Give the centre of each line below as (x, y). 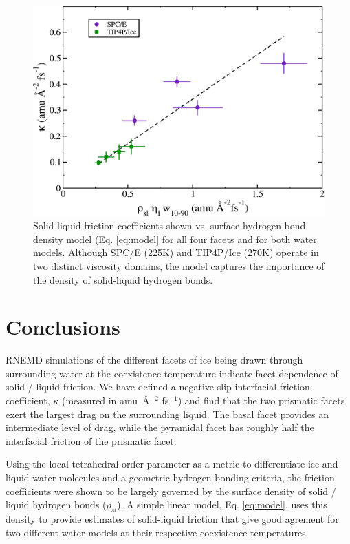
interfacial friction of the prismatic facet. (91, 440)
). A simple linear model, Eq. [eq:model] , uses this (222, 504)
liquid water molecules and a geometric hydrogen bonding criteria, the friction (170, 478)
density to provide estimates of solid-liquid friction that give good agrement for (172, 519)
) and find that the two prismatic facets (261, 400)
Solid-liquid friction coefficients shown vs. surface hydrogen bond (169, 226)
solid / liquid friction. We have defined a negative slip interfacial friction (158, 387)
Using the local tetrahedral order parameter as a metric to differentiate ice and (172, 464)
